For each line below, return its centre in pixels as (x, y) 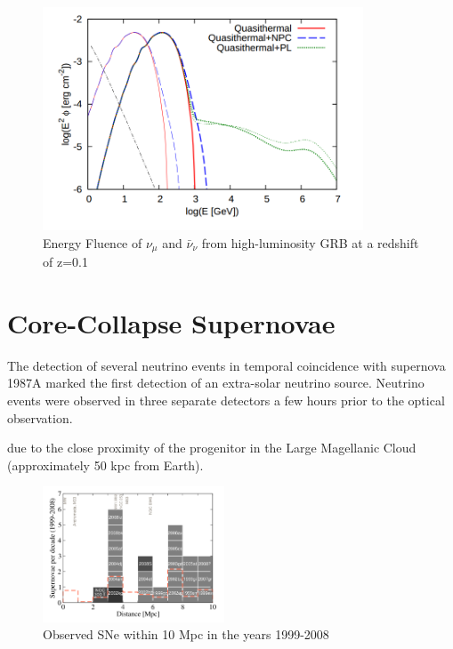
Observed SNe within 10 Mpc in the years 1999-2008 (186, 634)
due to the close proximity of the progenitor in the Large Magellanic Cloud (212, 448)
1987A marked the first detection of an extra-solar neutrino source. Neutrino (216, 383)
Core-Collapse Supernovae (171, 322)
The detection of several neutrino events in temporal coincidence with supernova (226, 365)
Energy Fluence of (93, 242)
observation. (40, 417)
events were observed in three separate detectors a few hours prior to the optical (226, 400)
